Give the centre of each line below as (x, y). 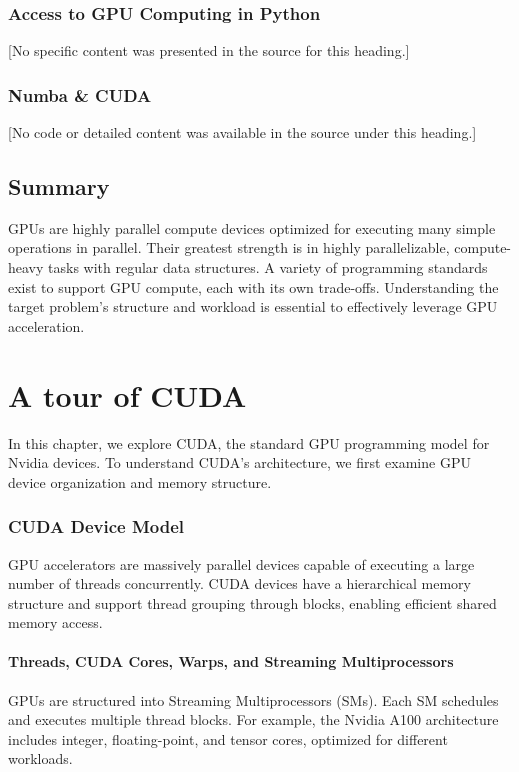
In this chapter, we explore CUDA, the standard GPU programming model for (249, 442)
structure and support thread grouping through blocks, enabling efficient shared (252, 602)
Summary (59, 186)
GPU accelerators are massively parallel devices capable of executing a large (241, 563)
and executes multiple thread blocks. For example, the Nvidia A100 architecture (253, 719)
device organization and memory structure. (140, 481)
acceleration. (46, 325)
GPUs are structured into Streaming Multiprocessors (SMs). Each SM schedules (253, 699)
